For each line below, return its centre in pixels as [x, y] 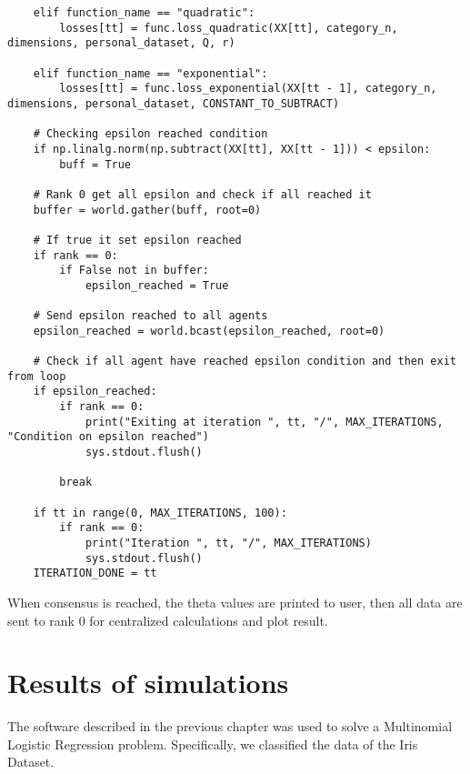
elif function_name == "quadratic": [144, 13]
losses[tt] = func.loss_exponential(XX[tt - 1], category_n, [248, 89]
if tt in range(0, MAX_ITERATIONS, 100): [160, 513]
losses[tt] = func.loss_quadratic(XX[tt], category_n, [229, 28]
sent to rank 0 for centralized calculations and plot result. [168, 620]
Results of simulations [148, 683]
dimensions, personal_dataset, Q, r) [121, 43]
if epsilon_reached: [95, 392]
